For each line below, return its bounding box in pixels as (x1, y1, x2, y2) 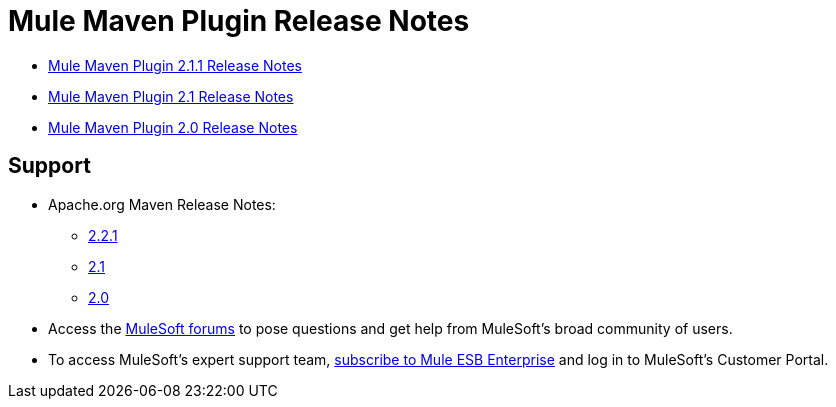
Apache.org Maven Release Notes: (48, 195, 276, 213)
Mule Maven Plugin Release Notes (8, 4, 470, 38)
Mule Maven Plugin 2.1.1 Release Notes (48, 56, 302, 74)
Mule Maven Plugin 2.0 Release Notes (48, 118, 298, 136)
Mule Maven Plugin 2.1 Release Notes (48, 87, 294, 105)
